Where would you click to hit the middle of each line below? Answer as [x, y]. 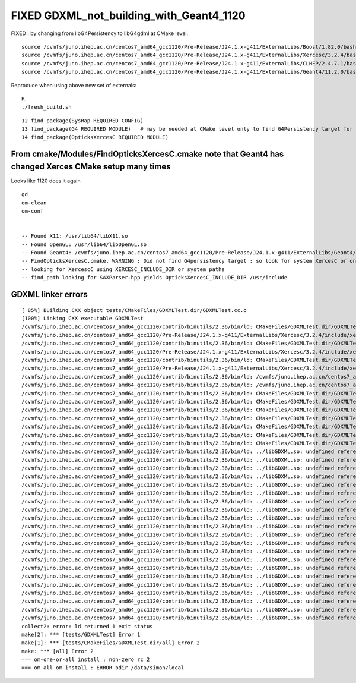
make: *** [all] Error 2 [58, 651]
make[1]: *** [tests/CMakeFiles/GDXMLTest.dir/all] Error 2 [111, 643]
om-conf [33, 211]
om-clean [34, 203]
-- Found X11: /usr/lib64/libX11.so [75, 236]
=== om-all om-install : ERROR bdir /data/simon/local [103, 668]
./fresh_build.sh [47, 107]
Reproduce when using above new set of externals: [74, 85]
